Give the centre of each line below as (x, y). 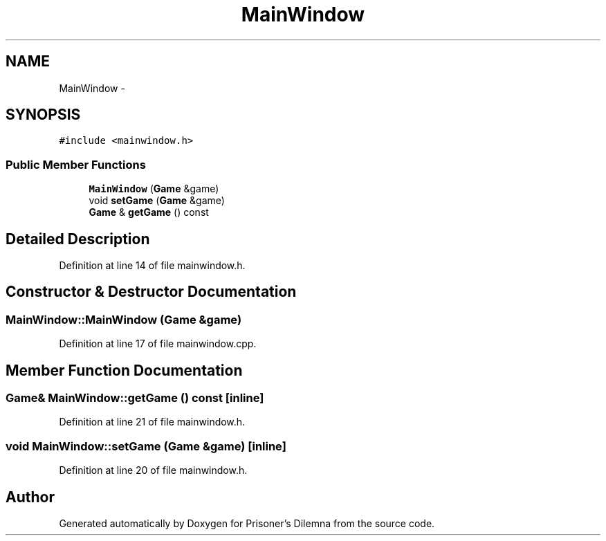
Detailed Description (78, 239)
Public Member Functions (76, 164)
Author (30, 497)
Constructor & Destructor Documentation (151, 292)
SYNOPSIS (43, 115)
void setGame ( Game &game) (157, 201)
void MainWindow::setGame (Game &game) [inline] (146, 446)
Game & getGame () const (149, 212)
